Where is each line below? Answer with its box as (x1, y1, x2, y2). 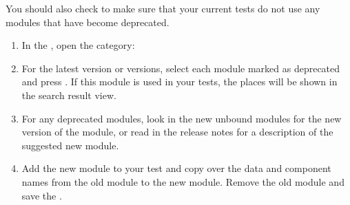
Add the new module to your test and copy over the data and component (21, 161, 331, 175)
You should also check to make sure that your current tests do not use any (6, 1, 320, 15)
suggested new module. (21, 138, 119, 152)
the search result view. (21, 87, 116, 102)
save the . (21, 188, 62, 202)
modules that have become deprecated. (6, 14, 169, 29)
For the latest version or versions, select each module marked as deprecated (21, 61, 340, 75)
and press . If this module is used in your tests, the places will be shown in (21, 74, 338, 89)
